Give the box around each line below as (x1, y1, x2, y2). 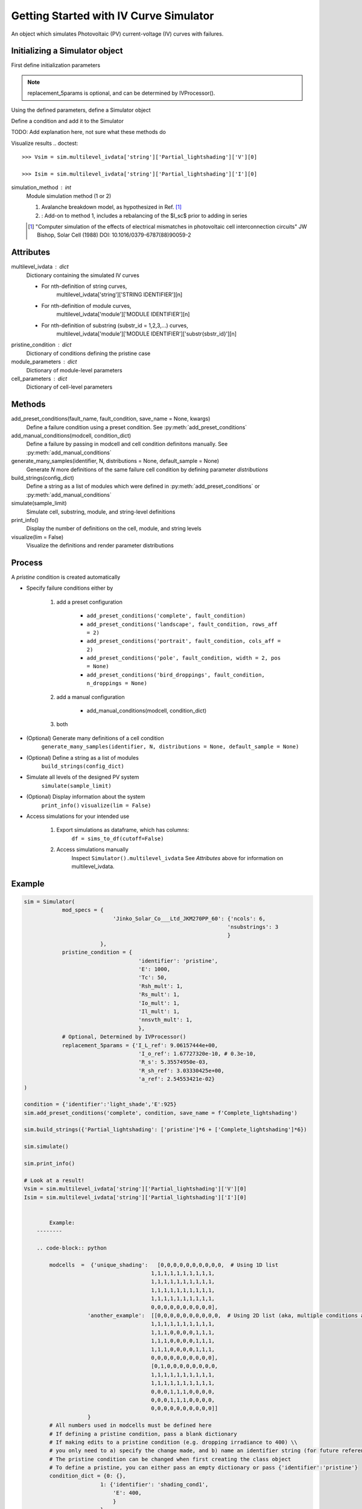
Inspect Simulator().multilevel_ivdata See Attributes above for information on (71, 854, 284, 861)
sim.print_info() (24, 1160, 75, 1167)
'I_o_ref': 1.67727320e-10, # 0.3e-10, (138, 1050, 256, 1057)
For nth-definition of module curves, (41, 302, 132, 309)
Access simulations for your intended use (26, 812, 130, 820)
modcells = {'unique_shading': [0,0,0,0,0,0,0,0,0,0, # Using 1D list (49, 1262, 279, 1268)
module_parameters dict (11, 358, 77, 365)
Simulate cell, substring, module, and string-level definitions (26, 508, 176, 515)
